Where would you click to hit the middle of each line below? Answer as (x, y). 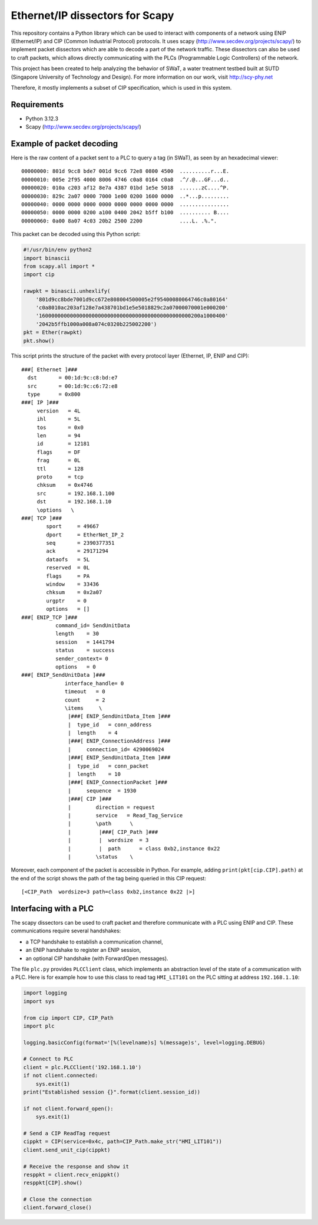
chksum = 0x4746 (65, 485)
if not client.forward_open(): (69, 1108)
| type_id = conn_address (110, 725)
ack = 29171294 (77, 551)
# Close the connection (58, 1200)
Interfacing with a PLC (52, 908)
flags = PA (68, 576)
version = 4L (59, 411)
